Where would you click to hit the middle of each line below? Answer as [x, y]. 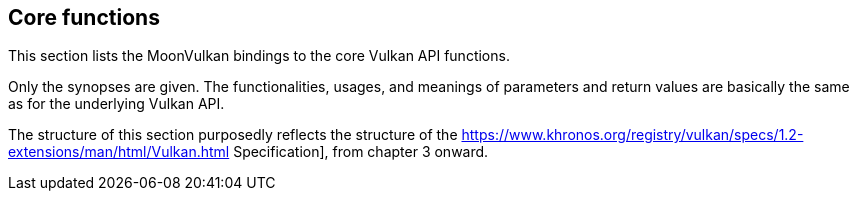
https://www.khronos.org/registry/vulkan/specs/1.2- [632, 135]
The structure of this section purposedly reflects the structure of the [233, 135]
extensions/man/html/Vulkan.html [119, 152]
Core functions [84, 17]
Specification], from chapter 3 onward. [361, 152]
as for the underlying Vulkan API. [116, 104]
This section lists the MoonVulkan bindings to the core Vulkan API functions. [259, 56]
